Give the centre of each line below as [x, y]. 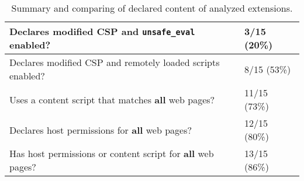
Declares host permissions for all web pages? [101, 130]
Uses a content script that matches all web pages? [112, 99]
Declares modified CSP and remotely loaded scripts [115, 62]
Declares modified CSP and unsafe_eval [102, 31]
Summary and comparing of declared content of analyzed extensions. [152, 8]
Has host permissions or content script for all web [112, 153]
